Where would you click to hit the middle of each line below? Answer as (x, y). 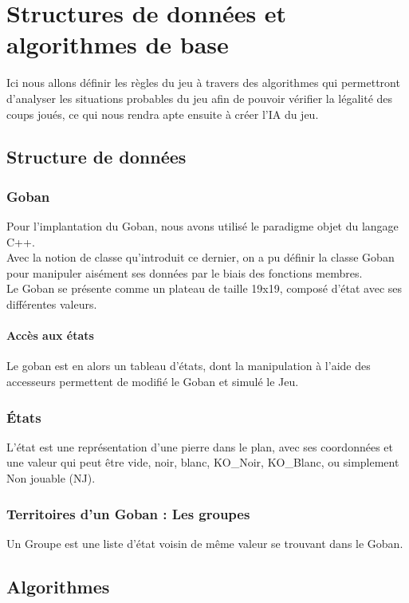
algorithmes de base (118, 44)
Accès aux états (50, 335)
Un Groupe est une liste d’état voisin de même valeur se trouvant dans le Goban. (205, 543)
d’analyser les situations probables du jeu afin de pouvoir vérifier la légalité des (200, 98)
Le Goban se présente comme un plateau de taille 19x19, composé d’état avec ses (204, 288)
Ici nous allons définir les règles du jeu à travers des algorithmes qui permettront (203, 83)
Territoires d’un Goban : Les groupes (128, 513)
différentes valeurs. (52, 304)
